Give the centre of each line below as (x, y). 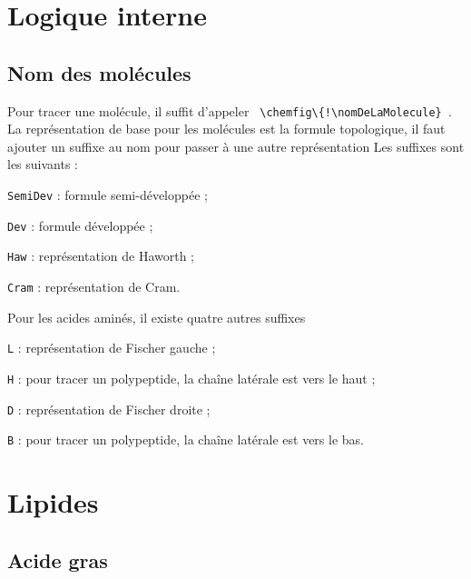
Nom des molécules (99, 72)
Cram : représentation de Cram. (94, 286)
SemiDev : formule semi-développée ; (108, 195)
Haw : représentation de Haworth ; (101, 256)
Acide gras (58, 559)
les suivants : (43, 164)
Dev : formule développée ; (80, 225)
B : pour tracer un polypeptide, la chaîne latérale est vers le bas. (186, 439)
